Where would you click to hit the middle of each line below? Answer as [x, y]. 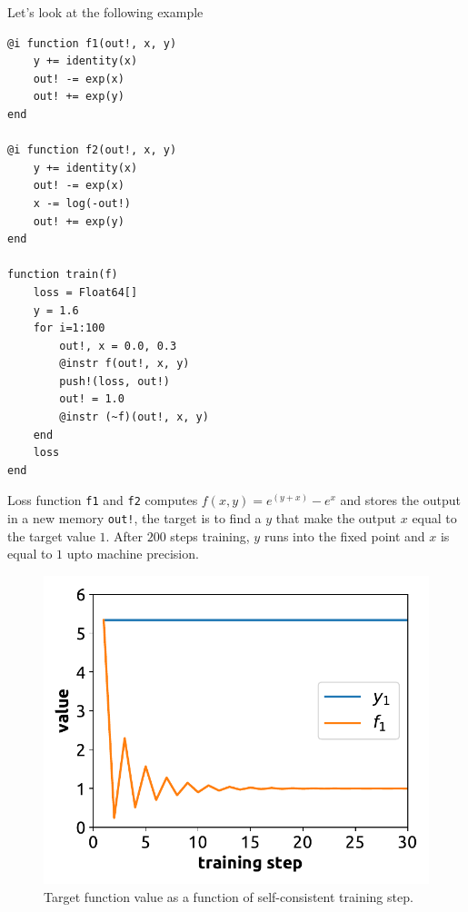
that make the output [336, 518]
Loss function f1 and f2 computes [103, 500]
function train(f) [63, 275]
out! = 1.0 [92, 399]
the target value [51, 535]
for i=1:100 [69, 328]
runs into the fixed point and [344, 535]
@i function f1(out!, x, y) [92, 43]
